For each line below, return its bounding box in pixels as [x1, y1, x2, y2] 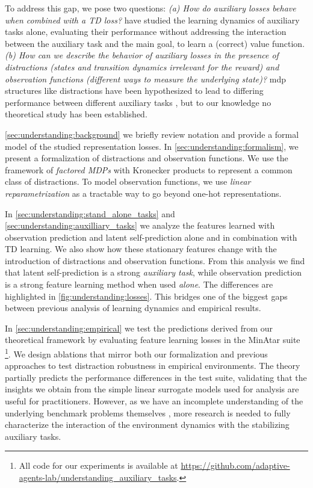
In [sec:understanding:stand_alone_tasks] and [5, 207, 175, 220]
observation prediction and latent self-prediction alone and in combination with [5, 230, 297, 243]
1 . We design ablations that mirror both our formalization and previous [5, 346, 268, 360]
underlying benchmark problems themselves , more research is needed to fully [5, 406, 291, 419]
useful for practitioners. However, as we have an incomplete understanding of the [5, 395, 303, 407]
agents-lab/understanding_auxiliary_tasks [19, 471, 177, 484]
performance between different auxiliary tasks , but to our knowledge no [5, 96, 271, 108]
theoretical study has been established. [5, 108, 147, 120]
